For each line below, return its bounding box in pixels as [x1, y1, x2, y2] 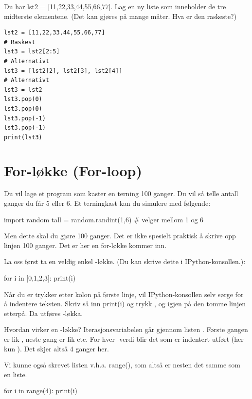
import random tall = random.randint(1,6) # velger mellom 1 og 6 [4, 214, 204, 224]
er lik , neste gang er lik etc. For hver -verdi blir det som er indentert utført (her [4, 333, 244, 344]
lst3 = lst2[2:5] [4, 48, 60, 55]
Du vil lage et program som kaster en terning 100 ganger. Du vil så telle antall [4, 188, 238, 199]
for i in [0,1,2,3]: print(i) [4, 273, 76, 283]
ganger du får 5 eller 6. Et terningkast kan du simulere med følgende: [4, 198, 211, 208]
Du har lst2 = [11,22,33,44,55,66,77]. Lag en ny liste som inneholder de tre [4, 1, 226, 11]
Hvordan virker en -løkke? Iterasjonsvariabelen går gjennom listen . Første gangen [4, 324, 248, 334]
